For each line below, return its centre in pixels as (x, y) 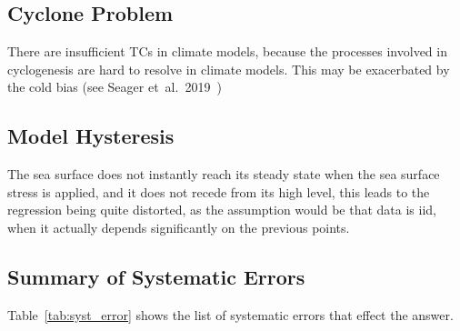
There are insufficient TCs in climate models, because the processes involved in (227, 51)
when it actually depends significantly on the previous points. (179, 227)
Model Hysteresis (91, 136)
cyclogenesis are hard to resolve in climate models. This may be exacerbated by (229, 69)
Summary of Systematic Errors (156, 276)
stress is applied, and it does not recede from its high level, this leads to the (219, 191)
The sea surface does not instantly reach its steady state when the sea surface (224, 174)
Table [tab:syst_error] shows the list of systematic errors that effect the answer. (230, 314)
